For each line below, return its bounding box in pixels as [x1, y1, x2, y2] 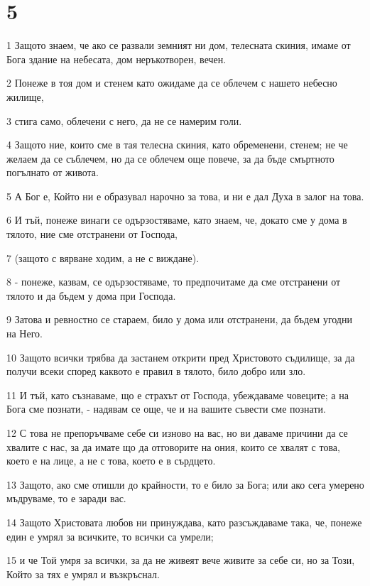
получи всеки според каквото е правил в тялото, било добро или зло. [6, 364, 306, 379]
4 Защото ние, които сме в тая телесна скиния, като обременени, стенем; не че [6, 137, 348, 152]
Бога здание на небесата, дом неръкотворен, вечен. [6, 51, 227, 66]
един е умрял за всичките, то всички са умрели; [6, 528, 214, 543]
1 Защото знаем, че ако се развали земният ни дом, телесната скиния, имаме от [6, 38, 351, 53]
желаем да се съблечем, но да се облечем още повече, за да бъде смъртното [6, 151, 334, 166]
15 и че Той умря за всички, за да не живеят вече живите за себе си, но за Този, [6, 553, 355, 568]
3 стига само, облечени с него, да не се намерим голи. [6, 113, 242, 128]
